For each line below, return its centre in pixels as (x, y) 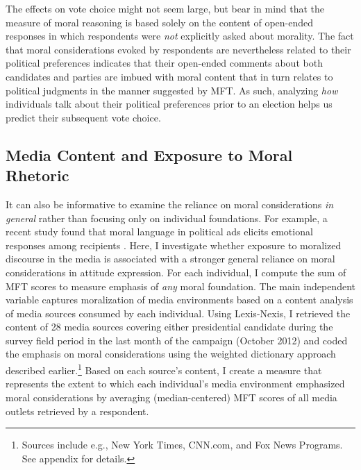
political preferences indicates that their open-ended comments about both (164, 63)
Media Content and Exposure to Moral (149, 154)
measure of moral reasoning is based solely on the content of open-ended (160, 22)
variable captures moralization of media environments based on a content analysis (179, 300)
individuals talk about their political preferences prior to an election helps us (169, 104)
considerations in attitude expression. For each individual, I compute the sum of (176, 272)
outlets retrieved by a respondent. (77, 411)
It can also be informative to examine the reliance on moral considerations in (170, 204)
